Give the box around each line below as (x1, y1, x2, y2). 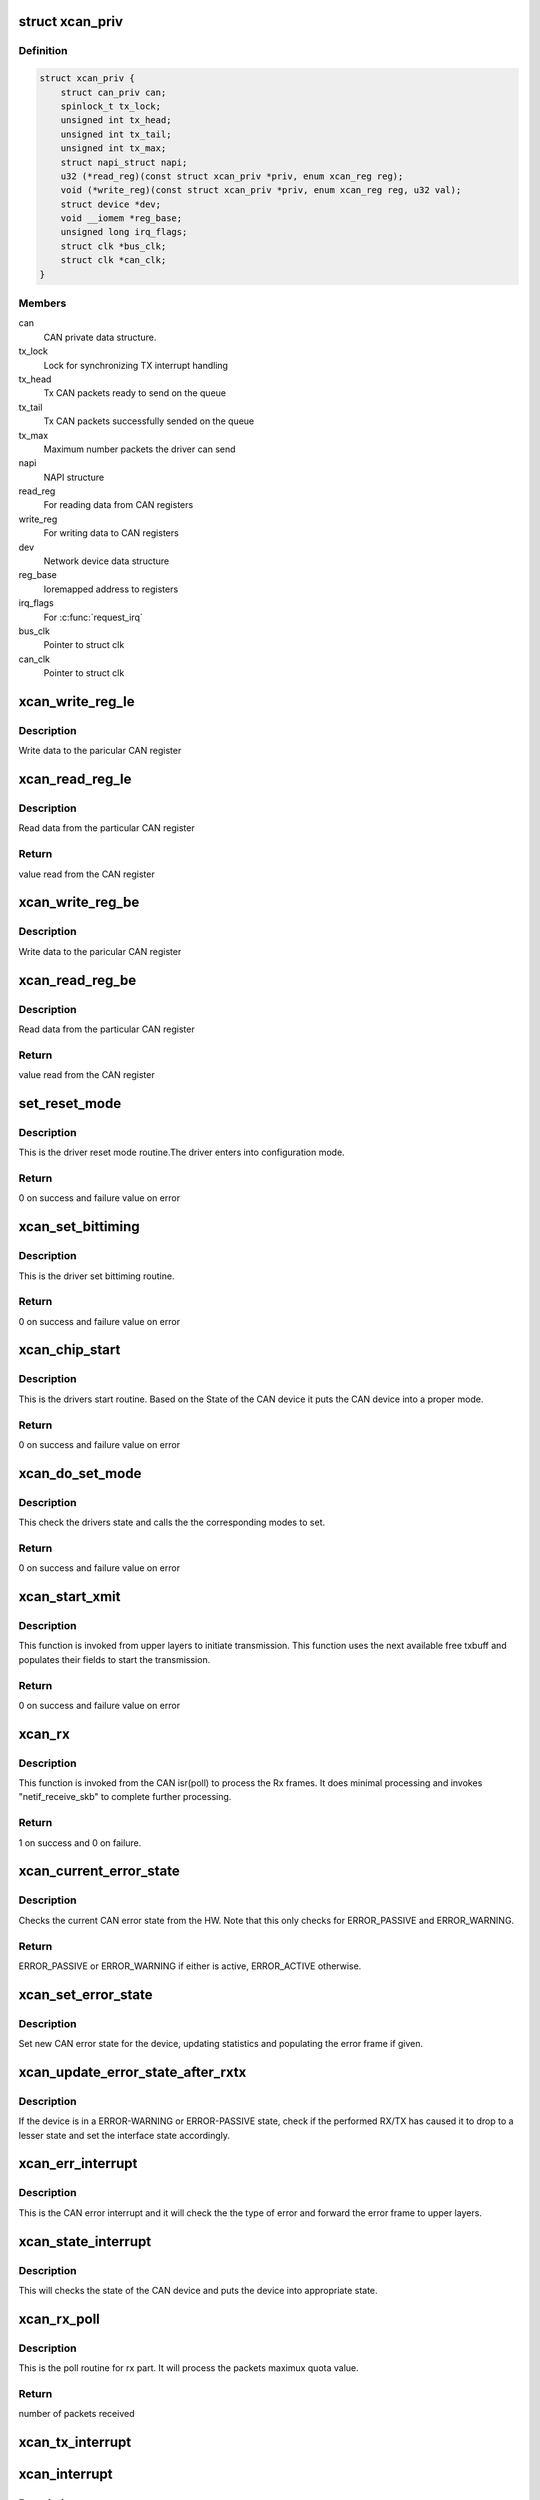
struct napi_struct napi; (60, 156, 188, 168)
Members (18, 296, 67, 310)
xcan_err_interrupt (18, 2155, 138, 2172)
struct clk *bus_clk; (60, 240, 167, 252)
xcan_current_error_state (18, 1863, 180, 1880)
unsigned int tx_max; (60, 143, 167, 154)
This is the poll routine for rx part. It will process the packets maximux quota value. (18, 2362, 359, 2374)
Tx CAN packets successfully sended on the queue (43, 415, 255, 427)
